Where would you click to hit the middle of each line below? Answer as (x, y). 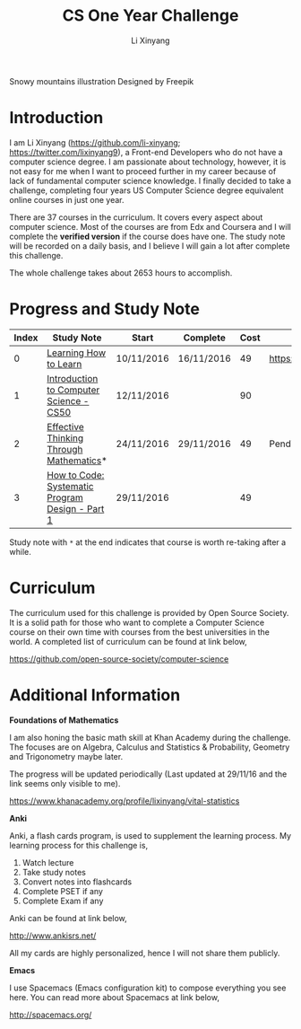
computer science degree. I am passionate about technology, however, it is (148, 162)
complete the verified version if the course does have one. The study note (147, 236)
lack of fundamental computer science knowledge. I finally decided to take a (150, 180)
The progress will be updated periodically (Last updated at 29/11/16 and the (148, 774)
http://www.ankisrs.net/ (53, 936)
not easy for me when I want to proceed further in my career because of (143, 171)
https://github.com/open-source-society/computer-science (119, 659)
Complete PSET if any (62, 891)
